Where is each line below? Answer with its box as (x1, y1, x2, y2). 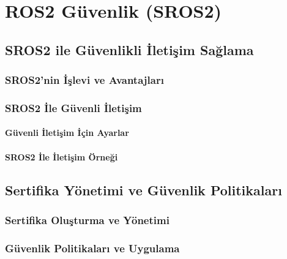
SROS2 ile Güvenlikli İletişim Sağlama (5, 40, 254, 59)
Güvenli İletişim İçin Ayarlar (5, 126, 129, 139)
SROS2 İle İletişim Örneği (5, 150, 118, 163)
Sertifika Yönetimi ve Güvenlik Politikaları (5, 180, 282, 199)
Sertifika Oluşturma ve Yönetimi (5, 212, 170, 227)
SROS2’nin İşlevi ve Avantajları (5, 72, 164, 88)
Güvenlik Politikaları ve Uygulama (5, 240, 180, 255)
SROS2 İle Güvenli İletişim (5, 100, 142, 115)
